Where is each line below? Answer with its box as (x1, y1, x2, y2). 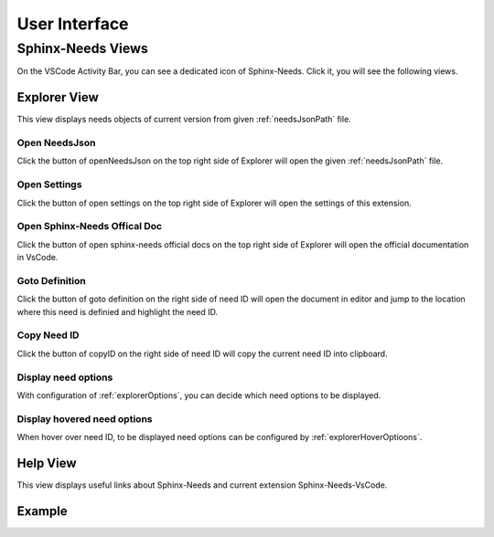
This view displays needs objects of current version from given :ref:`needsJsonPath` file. (16, 114, 351, 125)
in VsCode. (16, 252, 59, 263)
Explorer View (16, 89, 100, 105)
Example (16, 503, 68, 519)
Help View (16, 455, 77, 470)
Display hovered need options (16, 412, 153, 425)
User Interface (16, 14, 129, 34)
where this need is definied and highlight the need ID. (16, 306, 219, 317)
